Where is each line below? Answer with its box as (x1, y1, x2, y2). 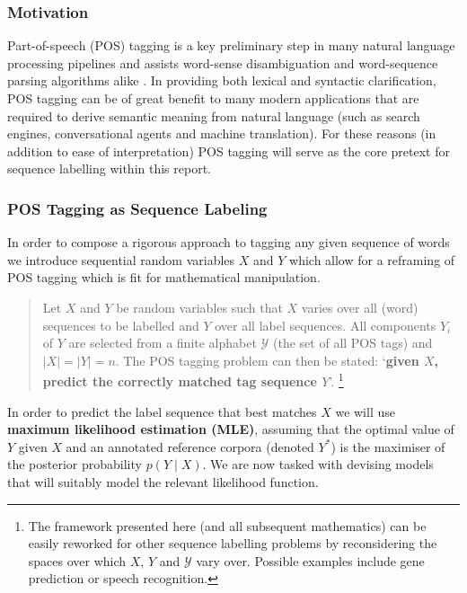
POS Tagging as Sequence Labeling (7, 197, 268, 219)
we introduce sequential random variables (7, 250, 235, 269)
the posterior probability (7, 455, 142, 474)
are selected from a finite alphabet (68, 333, 257, 352)
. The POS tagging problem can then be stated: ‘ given (115, 350, 419, 369)
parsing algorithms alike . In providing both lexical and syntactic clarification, (7, 71, 436, 90)
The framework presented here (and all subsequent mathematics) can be (28, 516, 427, 535)
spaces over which (28, 551, 127, 570)
